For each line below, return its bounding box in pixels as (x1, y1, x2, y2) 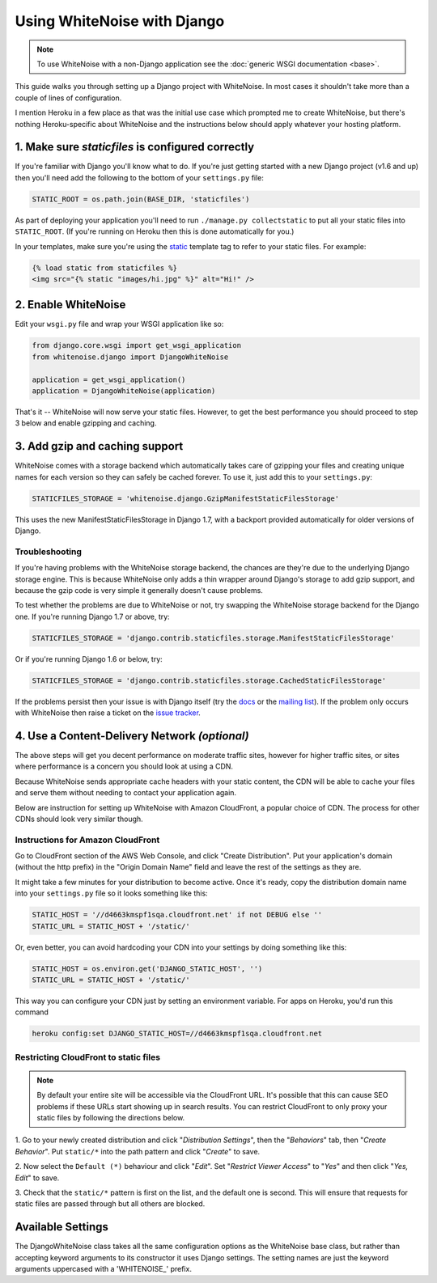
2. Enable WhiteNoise (15, 298, 126, 311)
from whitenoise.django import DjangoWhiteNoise (32, 352, 229, 362)
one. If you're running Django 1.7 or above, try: (15, 612, 170, 621)
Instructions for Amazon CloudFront (15, 834, 160, 845)
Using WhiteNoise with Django (15, 12, 225, 30)
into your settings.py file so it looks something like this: (15, 888, 208, 898)
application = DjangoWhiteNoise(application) (32, 386, 216, 396)
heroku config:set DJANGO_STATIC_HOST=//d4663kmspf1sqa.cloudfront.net (32, 1029, 323, 1039)
